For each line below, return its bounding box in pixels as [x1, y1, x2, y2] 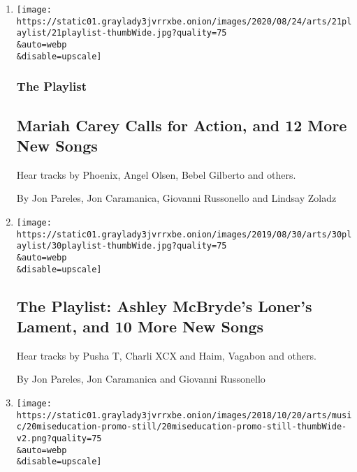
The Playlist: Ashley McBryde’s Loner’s [16, 295, 312, 316]
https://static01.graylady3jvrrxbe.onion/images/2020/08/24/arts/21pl [16, 16, 352, 27]
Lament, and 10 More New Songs [16, 315, 263, 337]
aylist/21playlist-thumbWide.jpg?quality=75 [16, 28, 227, 38]
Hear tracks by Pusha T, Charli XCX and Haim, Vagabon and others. [16, 348, 316, 362]
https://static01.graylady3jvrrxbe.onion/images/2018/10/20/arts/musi [16, 410, 352, 420]
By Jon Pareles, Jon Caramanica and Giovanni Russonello [16, 371, 265, 386]
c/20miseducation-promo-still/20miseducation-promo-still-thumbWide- [16, 422, 347, 432]
